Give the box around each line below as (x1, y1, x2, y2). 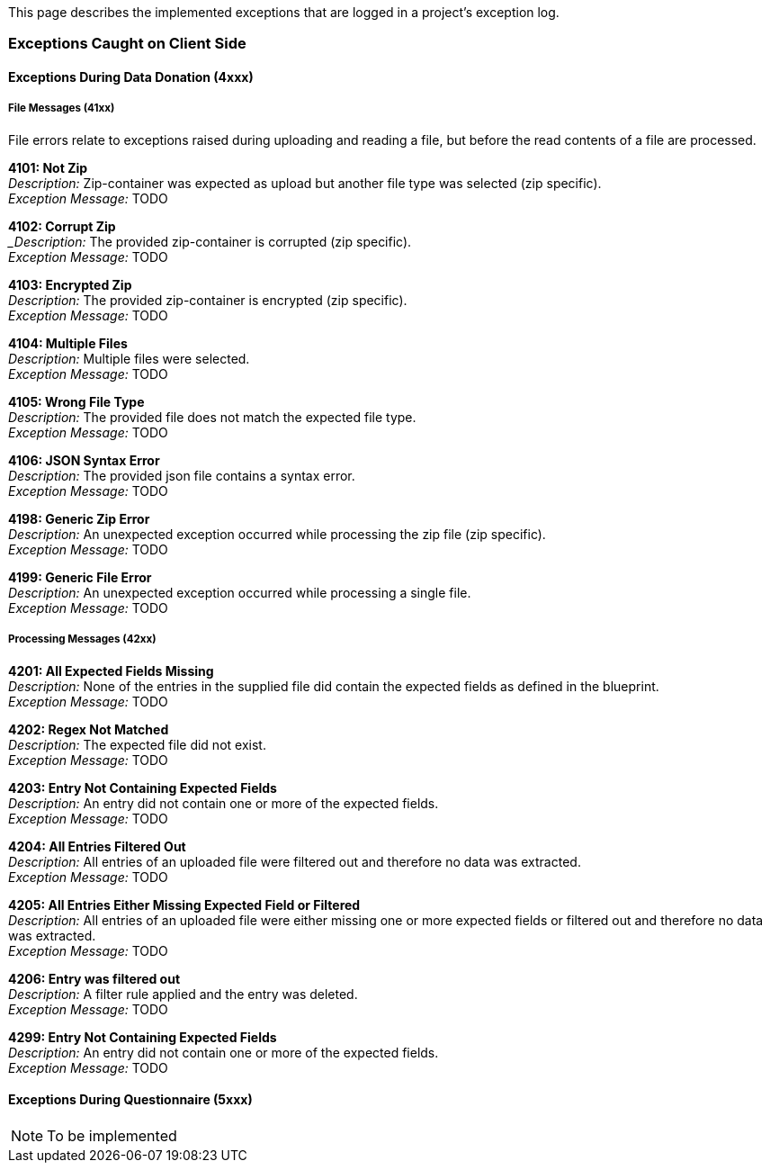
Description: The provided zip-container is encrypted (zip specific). (8, 292, 407, 308)
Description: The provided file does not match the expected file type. (8, 409, 416, 425)
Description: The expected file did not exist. (8, 736, 266, 752)
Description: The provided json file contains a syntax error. (8, 467, 355, 483)
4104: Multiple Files (8, 335, 128, 351)
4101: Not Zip (8, 159, 88, 175)
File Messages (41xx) (8, 102, 115, 115)
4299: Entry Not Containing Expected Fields (8, 1029, 277, 1045)
